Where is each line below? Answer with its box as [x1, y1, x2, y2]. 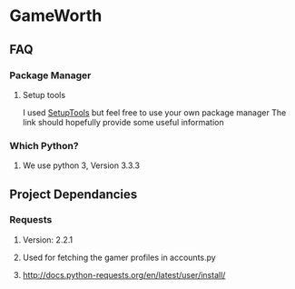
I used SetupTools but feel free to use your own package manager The [22, 106, 287, 118]
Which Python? [9, 139, 79, 152]
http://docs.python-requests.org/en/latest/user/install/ [22, 269, 226, 280]
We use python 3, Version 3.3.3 [22, 160, 141, 171]
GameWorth [9, 5, 103, 26]
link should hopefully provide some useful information [22, 116, 224, 127]
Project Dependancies [9, 186, 138, 202]
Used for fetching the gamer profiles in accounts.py [22, 252, 216, 263]
